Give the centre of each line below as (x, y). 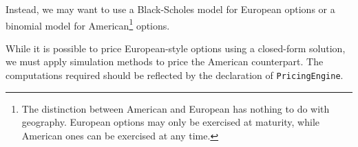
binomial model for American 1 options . (88, 24)
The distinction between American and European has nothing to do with (176, 108)
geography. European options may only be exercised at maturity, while (171, 122)
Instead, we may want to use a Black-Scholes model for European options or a (170, 9)
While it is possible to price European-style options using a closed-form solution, (176, 48)
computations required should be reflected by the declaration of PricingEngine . (175, 75)
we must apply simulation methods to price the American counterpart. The (165, 61)
